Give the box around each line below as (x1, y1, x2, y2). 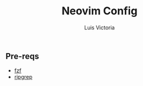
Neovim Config (61, 4, 138, 18)
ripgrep (14, 73, 33, 81)
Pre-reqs (5, 51, 39, 61)
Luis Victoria (84, 24, 115, 31)
